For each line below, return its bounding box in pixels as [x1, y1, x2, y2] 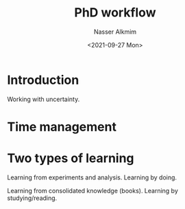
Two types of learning [7, 151, 135, 166]
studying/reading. [7, 194, 58, 202]
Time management [7, 119, 116, 135]
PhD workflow [74, 5, 156, 21]
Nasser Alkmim [93, 27, 137, 36]
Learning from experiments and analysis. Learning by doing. [7, 173, 177, 181]
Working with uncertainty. [7, 95, 80, 103]
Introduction [7, 72, 79, 87]
